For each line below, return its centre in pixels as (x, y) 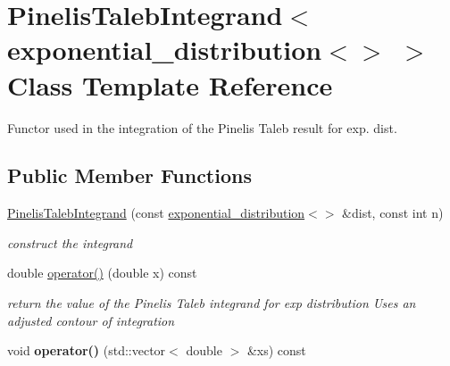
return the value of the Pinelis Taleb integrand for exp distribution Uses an (212, 303)
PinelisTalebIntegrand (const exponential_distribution (156, 213)
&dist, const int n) (393, 213)
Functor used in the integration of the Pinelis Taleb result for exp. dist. (202, 127)
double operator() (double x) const (102, 273)
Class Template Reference (170, 84)
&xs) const (276, 350)
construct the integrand (70, 242)
